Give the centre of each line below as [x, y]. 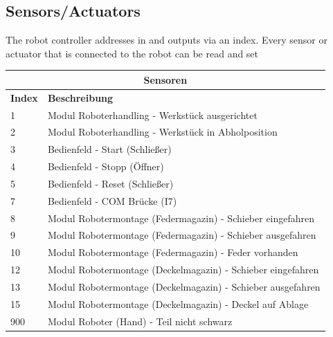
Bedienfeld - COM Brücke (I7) [112, 200]
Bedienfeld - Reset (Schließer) [110, 183]
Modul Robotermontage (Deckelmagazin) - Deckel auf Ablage [178, 303]
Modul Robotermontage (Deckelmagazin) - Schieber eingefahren [183, 270]
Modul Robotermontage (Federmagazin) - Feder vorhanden [173, 252]
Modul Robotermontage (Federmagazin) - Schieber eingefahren [181, 218]
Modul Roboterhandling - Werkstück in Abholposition [162, 132]
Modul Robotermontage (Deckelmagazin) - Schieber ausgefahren [184, 287]
